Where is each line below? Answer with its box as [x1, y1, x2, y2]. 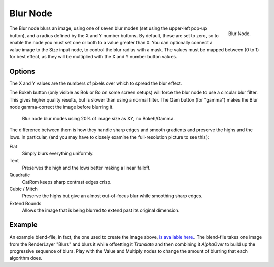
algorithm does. [9, 255, 43, 261]
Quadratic [9, 172, 30, 178]
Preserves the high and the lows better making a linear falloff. [22, 164, 151, 171]
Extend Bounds [9, 200, 42, 206]
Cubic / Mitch [9, 186, 38, 192]
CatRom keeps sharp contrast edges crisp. [22, 179, 112, 185]
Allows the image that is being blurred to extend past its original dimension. [22, 207, 180, 213]
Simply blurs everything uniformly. [22, 150, 94, 157]
